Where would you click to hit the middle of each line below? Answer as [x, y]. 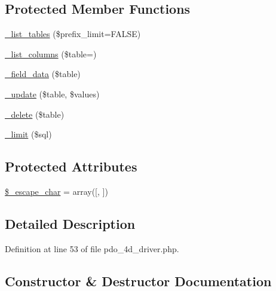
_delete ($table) [35, 114]
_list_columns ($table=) [51, 53]
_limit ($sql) [28, 134]
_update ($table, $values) [52, 94]
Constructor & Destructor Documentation [138, 281]
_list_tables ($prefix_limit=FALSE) [73, 34]
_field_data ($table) [43, 74]
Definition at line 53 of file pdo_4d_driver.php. [92, 248]
